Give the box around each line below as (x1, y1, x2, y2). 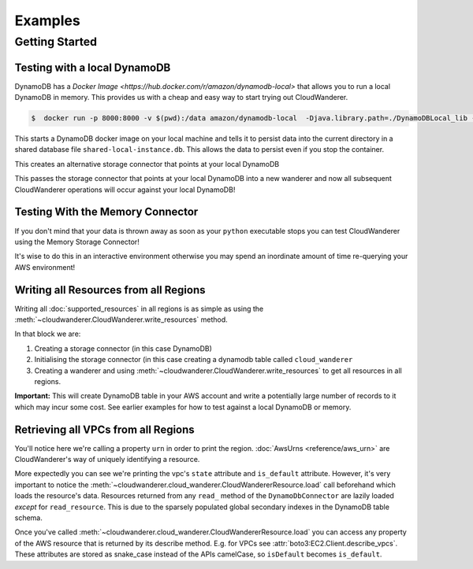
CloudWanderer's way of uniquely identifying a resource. (14, 455, 200, 464)
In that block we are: (14, 329, 81, 338)
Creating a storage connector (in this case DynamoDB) (34, 343, 213, 353)
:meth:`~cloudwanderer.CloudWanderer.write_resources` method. (14, 315, 228, 324)
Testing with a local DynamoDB (14, 61, 171, 74)
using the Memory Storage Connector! (14, 237, 140, 246)
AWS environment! (14, 262, 76, 272)
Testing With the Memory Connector (14, 205, 199, 219)
